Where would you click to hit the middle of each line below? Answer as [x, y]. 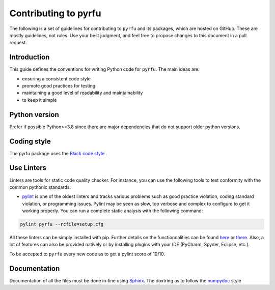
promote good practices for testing [59, 86]
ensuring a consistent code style [57, 78]
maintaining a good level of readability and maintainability [82, 93]
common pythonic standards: [40, 187]
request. [18, 43]
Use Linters [28, 168]
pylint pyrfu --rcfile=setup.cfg [62, 224]
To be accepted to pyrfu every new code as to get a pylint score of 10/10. [87, 254]
